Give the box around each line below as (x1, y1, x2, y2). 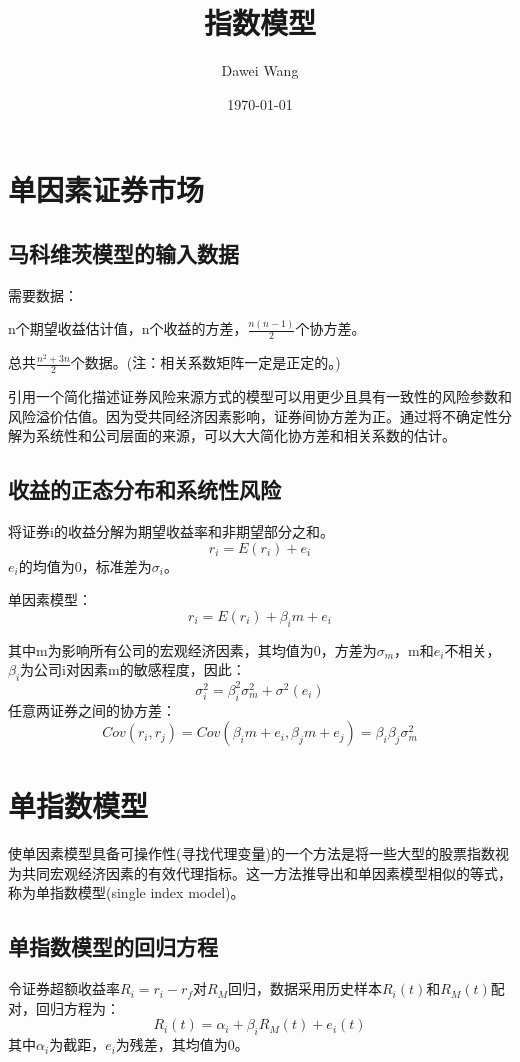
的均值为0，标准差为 (18, 555, 152, 576)
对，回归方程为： (8, 997, 120, 1018)
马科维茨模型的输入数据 (8, 237, 239, 268)
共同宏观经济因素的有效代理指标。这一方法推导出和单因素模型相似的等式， (21, 862, 512, 883)
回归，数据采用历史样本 (227, 978, 382, 999)
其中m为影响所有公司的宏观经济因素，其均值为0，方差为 (8, 639, 377, 660)
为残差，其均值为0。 (115, 1034, 249, 1055)
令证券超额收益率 (8, 978, 120, 999)
